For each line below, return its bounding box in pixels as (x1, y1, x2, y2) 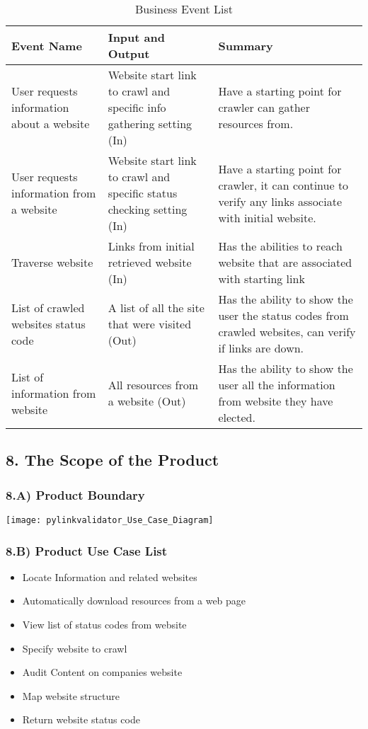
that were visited (108, 315, 192, 332)
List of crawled (11, 299, 85, 316)
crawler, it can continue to (218, 176, 349, 193)
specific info (108, 99, 166, 115)
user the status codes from (218, 307, 349, 323)
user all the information (218, 377, 335, 393)
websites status (11, 315, 86, 332)
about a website (11, 115, 90, 132)
